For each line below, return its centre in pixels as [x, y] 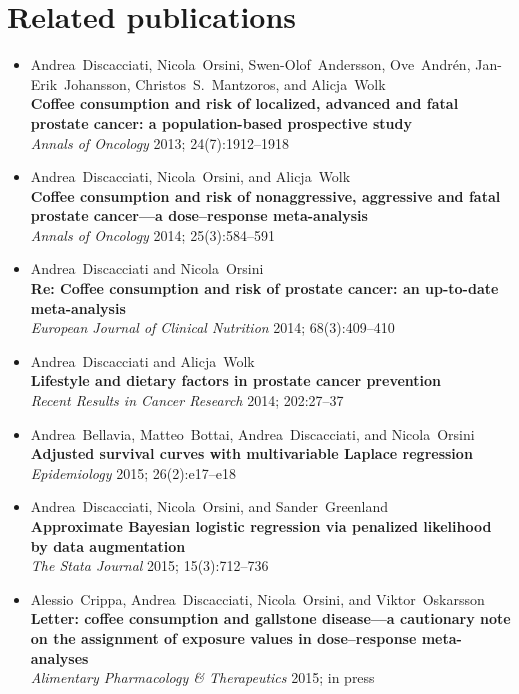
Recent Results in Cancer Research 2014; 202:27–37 [187, 400]
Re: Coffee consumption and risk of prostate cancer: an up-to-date [264, 288]
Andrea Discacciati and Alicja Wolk [142, 360]
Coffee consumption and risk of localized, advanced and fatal [244, 103]
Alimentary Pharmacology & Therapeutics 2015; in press [202, 677]
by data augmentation [108, 545]
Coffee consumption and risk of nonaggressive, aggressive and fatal [265, 195]
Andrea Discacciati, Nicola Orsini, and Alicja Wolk [190, 176]
